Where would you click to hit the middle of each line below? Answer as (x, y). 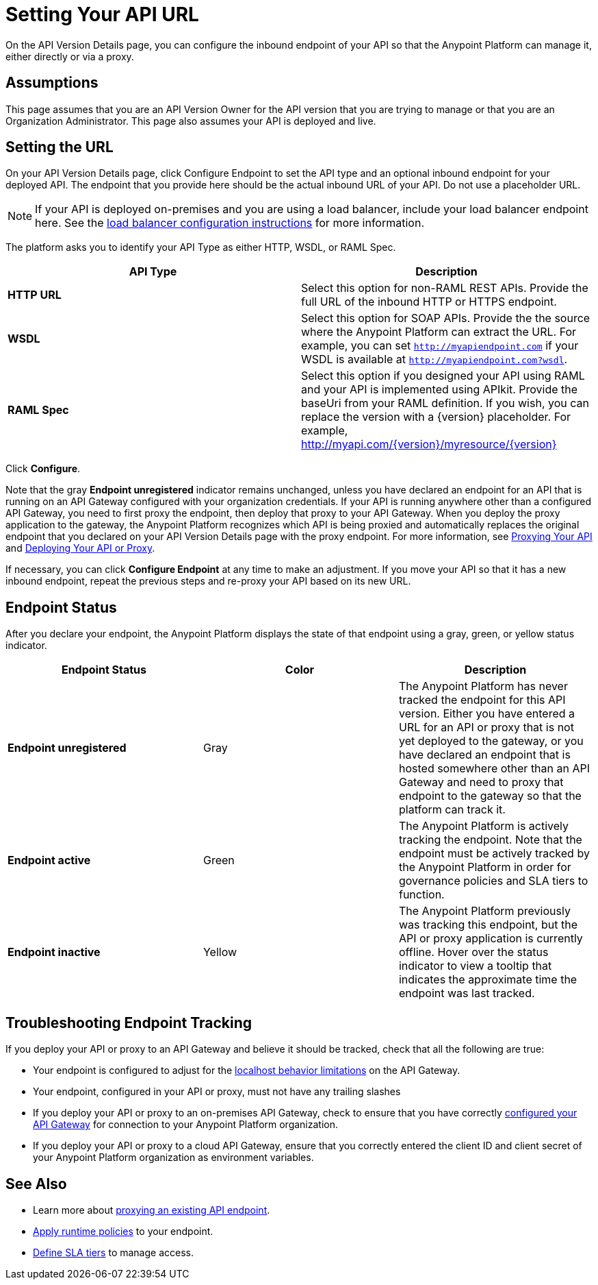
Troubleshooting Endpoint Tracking (129, 1023)
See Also (36, 1184)
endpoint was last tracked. (467, 993)
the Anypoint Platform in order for (485, 867)
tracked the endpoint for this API (482, 700)
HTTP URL (35, 295)
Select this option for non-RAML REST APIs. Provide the (445, 288)
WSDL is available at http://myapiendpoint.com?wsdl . (434, 359)
